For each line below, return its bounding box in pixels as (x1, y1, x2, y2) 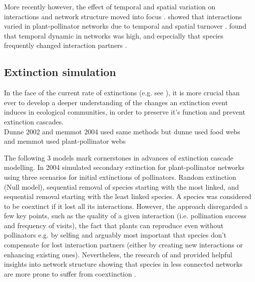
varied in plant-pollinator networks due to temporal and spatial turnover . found (4, 21, 247, 31)
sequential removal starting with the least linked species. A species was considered (4, 191, 252, 201)
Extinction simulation (4, 64, 116, 80)
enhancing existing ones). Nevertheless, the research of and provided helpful (4, 249, 232, 259)
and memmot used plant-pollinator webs (4, 136, 126, 146)
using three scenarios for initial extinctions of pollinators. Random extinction (4, 171, 236, 182)
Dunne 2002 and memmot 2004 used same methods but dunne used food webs (4, 126, 240, 136)
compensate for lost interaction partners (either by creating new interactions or (4, 240, 243, 250)
